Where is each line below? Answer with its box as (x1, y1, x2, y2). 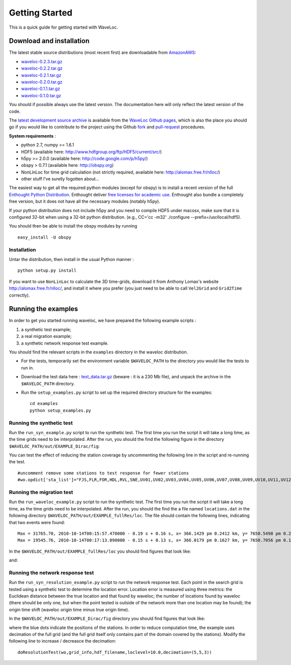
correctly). (9, 292, 30, 298)
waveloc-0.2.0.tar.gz (21, 79, 63, 85)
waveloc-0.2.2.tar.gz (21, 66, 63, 71)
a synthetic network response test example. (21, 340, 109, 346)
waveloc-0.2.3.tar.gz (21, 58, 63, 64)
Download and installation (9, 37, 90, 45)
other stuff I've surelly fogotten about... (21, 176, 99, 182)
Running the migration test (9, 489, 73, 495)
